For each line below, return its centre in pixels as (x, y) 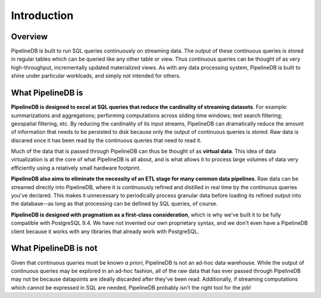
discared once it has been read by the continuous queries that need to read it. (106, 140)
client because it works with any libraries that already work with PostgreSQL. (105, 231)
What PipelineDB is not (54, 248)
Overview (29, 37)
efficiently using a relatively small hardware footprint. (76, 168)
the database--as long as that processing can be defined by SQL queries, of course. (114, 204)
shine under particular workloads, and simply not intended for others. (96, 76)
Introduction (42, 15)
